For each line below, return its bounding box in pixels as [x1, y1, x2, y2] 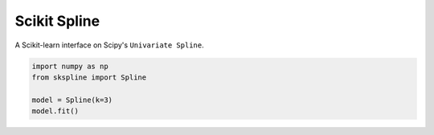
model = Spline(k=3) [31, 95, 113, 104]
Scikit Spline [14, 12, 100, 30]
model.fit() [31, 107, 80, 116]
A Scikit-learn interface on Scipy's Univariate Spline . [14, 40, 204, 50]
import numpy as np [31, 61, 108, 71]
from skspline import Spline [31, 72, 147, 82]
